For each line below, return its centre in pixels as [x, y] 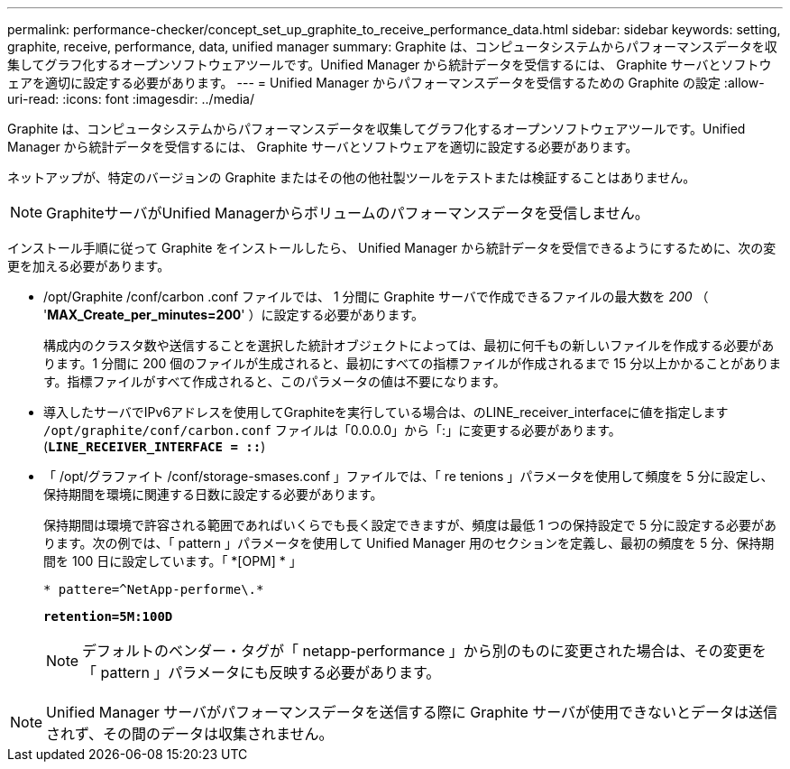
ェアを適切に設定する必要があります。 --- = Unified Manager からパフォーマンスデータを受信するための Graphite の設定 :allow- [386, 83]
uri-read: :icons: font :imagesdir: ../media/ [131, 99]
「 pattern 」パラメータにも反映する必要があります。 [262, 672]
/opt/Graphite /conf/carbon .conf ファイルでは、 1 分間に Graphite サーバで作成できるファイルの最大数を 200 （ [376, 296]
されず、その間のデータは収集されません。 [190, 734]
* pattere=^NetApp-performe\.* [154, 589]
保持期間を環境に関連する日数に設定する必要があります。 [213, 494]
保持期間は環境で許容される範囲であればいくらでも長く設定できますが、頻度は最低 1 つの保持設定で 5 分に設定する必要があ [410, 525]
